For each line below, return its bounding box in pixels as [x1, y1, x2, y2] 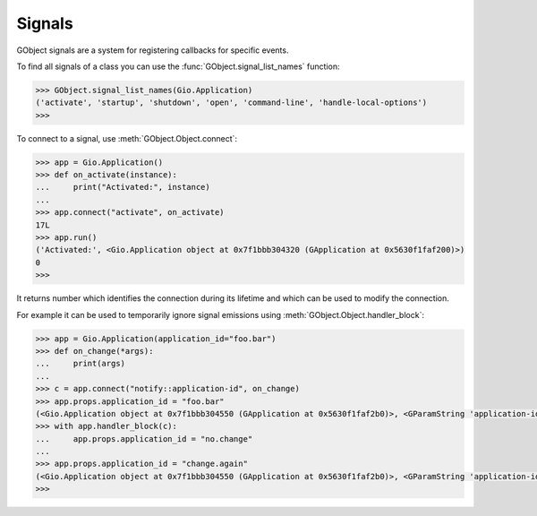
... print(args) [35, 358, 125, 369]
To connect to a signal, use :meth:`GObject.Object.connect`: [16, 133, 237, 143]
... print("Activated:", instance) [35, 182, 210, 193]
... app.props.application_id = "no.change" [35, 434, 253, 443]
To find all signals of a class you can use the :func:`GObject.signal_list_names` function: [16, 61, 340, 72]
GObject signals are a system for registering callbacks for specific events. [16, 45, 289, 56]
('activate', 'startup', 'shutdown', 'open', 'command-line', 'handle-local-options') [35, 98, 428, 107]
